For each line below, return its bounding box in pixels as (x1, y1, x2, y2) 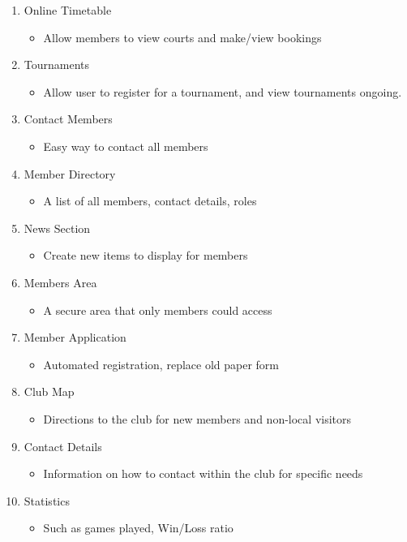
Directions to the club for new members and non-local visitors (43, 410, 352, 427)
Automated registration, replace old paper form (43, 355, 279, 372)
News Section (24, 219, 91, 236)
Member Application (24, 329, 126, 346)
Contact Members (24, 110, 113, 127)
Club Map (24, 383, 75, 400)
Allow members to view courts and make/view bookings (43, 28, 322, 45)
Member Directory (24, 165, 116, 182)
